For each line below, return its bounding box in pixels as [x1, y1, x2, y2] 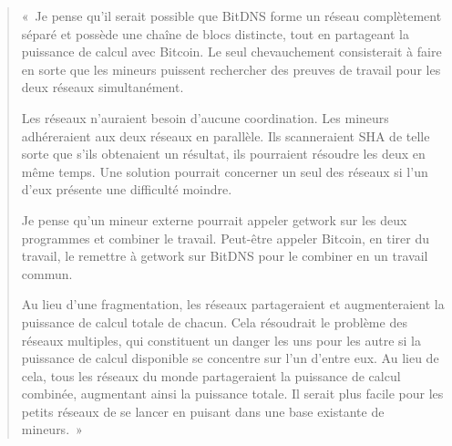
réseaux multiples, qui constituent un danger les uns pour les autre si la [21, 330, 421, 349]
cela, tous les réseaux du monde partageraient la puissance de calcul [21, 366, 401, 385]
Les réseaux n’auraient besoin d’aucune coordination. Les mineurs [21, 108, 389, 127]
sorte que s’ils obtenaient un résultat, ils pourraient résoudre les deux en [21, 144, 426, 163]
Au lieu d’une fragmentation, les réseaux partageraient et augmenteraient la [21, 295, 445, 314]
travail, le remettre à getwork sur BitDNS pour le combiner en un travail [21, 246, 428, 265]
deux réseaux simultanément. [21, 78, 184, 97]
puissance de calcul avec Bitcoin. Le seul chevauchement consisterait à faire [21, 42, 442, 61]
